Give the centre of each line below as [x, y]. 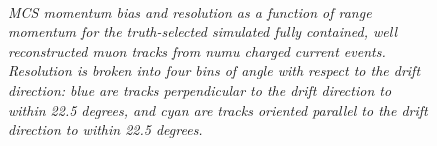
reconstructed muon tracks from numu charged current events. [197, 50]
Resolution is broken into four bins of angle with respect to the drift [214, 70]
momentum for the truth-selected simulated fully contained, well [203, 31]
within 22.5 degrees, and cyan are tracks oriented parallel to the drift [218, 109]
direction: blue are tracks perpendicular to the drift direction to [200, 89]
